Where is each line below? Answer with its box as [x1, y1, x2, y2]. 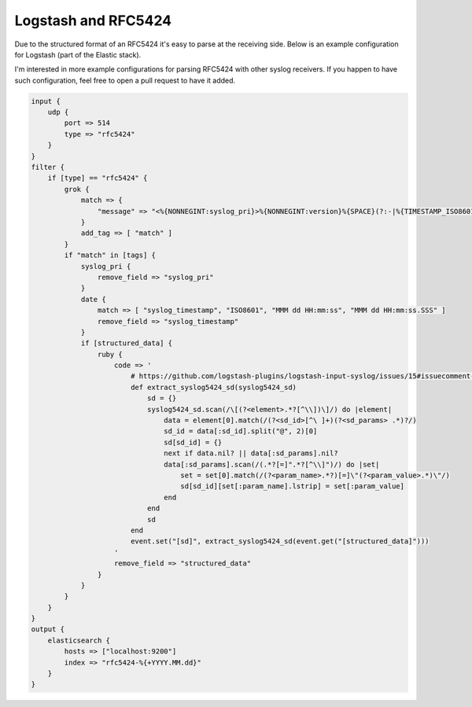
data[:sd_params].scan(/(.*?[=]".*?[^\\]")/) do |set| [164, 460, 380, 469]
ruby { [97, 350, 124, 359]
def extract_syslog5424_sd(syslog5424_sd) [130, 382, 297, 392]
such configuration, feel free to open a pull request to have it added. [14, 75, 236, 85]
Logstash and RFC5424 [14, 12, 172, 29]
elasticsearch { [47, 635, 110, 645]
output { [31, 625, 65, 634]
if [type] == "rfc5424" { [47, 174, 148, 182]
